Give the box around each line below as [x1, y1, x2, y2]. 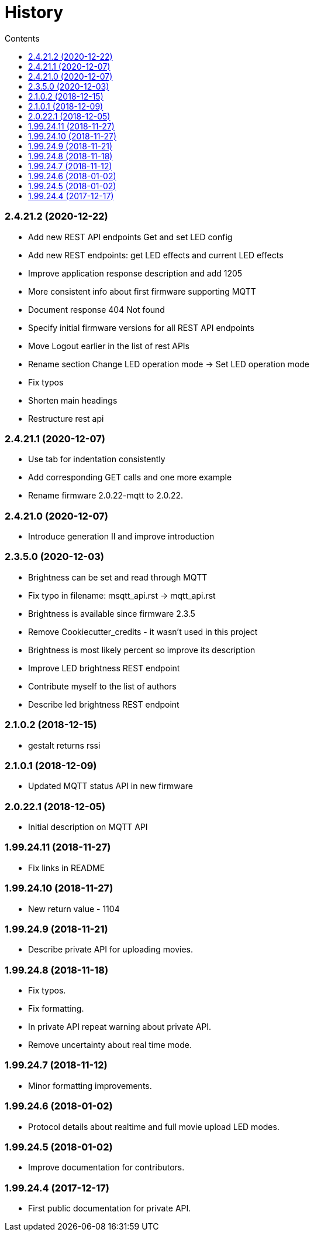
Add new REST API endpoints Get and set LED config [28, 231, 233, 242]
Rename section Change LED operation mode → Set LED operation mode [28, 358, 310, 369]
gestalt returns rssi [28, 740, 101, 750]
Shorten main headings [28, 395, 118, 405]
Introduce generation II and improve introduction [28, 531, 215, 541]
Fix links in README [28, 862, 105, 873]
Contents [5, 33, 40, 43]
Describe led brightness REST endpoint [28, 699, 180, 709]
